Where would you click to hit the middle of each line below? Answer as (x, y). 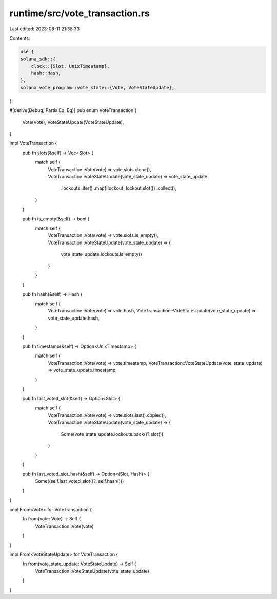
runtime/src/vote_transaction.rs (80, 13)
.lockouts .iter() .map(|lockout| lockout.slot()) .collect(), (119, 188)
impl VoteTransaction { (33, 143)
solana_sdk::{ (38, 59)
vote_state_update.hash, (74, 318)
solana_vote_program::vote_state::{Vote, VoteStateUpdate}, (97, 88)
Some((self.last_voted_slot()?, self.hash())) (80, 481)
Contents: (20, 38)
